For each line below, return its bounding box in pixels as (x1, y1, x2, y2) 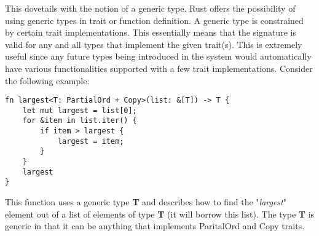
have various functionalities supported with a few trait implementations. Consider (5, 61, 313, 74)
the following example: (5, 74, 90, 87)
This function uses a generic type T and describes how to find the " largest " (5, 195, 286, 208)
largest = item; (57, 136, 124, 146)
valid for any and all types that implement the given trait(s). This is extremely (5, 37, 302, 50)
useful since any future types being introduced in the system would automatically (5, 50, 312, 63)
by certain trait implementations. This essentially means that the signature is (5, 26, 296, 39)
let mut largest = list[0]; (22, 106, 137, 115)
